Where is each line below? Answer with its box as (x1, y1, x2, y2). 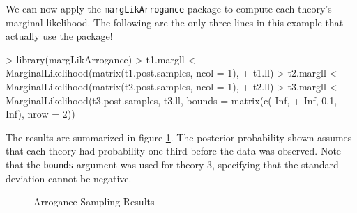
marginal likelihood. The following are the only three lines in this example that (6, 15, 344, 29)
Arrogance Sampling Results (33, 194, 155, 209)
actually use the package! (6, 29, 113, 43)
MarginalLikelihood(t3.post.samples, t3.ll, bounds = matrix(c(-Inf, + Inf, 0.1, (6, 93, 337, 107)
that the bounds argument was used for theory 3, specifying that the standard (6, 157, 339, 171)
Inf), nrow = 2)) (6, 106, 75, 121)
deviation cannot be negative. (6, 171, 132, 185)
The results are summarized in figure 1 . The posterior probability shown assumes (6, 129, 352, 144)
